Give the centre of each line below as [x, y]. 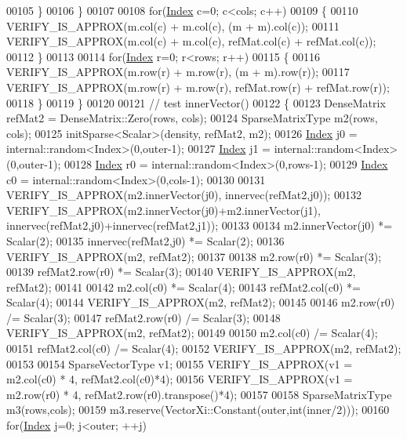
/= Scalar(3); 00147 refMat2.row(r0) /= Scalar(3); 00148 [144, 317]
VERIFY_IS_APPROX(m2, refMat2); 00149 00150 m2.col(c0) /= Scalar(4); [192, 333]
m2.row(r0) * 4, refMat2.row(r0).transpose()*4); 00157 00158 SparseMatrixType [199, 394]
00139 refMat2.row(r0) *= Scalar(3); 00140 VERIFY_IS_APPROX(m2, [181, 272]
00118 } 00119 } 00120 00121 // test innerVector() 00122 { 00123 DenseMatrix [196, 102]
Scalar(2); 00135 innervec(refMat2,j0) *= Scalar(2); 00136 [145, 240]
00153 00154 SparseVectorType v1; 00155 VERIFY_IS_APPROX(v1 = [180, 363]
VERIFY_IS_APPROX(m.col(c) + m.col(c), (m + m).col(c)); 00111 [173, 25]
